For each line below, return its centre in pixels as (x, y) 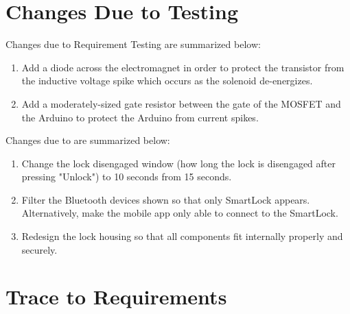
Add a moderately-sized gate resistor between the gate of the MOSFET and (181, 103)
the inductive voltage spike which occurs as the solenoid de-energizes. (167, 81)
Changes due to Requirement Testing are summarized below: (133, 44)
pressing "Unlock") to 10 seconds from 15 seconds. (127, 177)
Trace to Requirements (116, 297)
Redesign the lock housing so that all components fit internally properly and (182, 236)
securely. (39, 249)
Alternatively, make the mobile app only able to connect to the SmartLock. (180, 213)
